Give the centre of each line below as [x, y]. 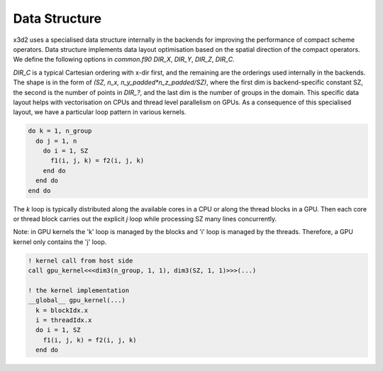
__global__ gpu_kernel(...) [77, 300]
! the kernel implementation [79, 290]
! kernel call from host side [81, 260]
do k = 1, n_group [60, 131]
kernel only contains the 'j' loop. [60, 242]
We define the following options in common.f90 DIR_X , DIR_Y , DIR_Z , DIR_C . [124, 60]
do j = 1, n [56, 141]
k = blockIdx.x [62, 310]
